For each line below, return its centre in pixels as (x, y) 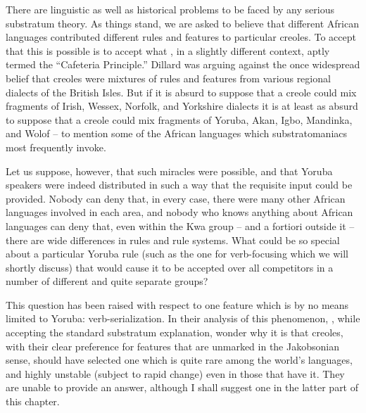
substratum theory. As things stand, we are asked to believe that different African (182, 23)
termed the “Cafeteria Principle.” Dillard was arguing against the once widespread (183, 64)
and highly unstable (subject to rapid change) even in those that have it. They (175, 373)
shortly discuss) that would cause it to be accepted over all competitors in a (170, 267)
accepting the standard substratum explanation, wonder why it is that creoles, (175, 332)
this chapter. (33, 401)
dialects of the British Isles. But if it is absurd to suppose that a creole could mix (181, 92)
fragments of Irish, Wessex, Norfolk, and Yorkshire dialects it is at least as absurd (182, 106)
